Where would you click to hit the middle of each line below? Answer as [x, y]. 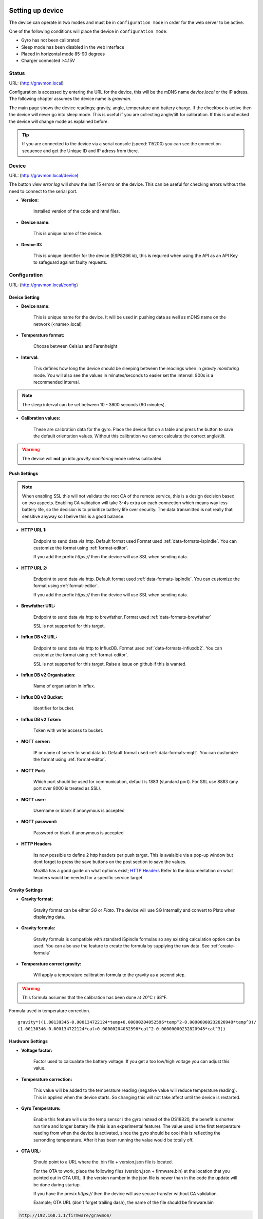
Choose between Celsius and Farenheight [75, 346]
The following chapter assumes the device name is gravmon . [70, 99]
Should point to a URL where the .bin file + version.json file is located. [103, 1162]
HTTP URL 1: [34, 530]
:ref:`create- [223, 946]
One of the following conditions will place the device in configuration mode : [88, 31]
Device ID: [32, 244]
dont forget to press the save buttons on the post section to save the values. [110, 862]
